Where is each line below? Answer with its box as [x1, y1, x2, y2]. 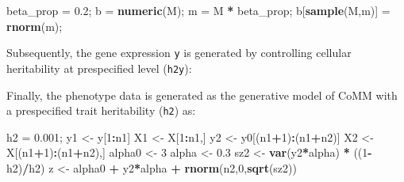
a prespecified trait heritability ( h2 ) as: [6, 102, 196, 119]
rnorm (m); [6, 17, 63, 34]
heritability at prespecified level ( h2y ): [6, 59, 192, 76]
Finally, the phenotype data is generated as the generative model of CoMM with [6, 86, 398, 103]
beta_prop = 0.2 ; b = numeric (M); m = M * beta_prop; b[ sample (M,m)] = [6, 2, 391, 18]
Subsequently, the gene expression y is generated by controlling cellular [6, 44, 352, 61]
